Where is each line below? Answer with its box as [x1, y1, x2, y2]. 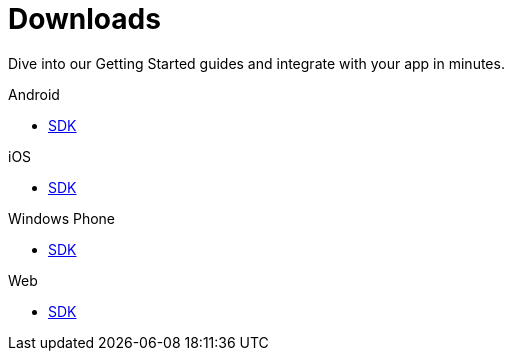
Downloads [8, 2, 161, 36]
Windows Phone [8, 209, 116, 227]
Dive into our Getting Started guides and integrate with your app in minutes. [8, 54, 505, 72]
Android [8, 85, 60, 103]
